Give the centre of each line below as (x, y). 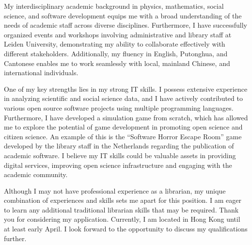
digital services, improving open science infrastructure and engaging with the (118, 165)
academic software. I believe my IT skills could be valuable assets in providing (120, 155)
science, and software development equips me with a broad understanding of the (123, 15)
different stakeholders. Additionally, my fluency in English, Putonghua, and (116, 53)
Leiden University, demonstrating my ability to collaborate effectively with (115, 44)
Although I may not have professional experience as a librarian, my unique (115, 190)
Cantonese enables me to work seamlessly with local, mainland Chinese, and (117, 63)
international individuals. (41, 73)
